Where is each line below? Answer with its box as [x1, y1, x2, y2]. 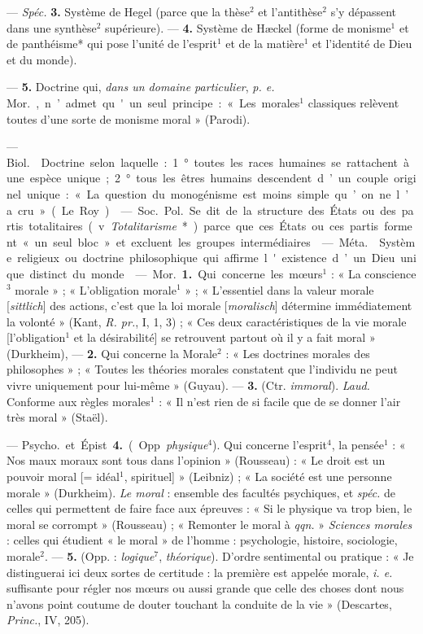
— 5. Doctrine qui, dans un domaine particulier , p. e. [7, 78, 275, 95]
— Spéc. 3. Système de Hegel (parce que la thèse [7, 3, 250, 20]
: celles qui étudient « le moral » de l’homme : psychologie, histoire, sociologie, [7, 531, 398, 549]
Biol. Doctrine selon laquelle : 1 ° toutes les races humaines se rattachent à [7, 153, 410, 170]
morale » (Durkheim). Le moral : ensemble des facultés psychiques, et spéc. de [7, 483, 396, 501]
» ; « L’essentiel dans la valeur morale [185, 281, 374, 298]
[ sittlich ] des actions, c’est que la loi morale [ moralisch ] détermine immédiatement [7, 297, 412, 314]
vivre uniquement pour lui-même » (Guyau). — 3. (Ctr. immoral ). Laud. [7, 377, 370, 394]
